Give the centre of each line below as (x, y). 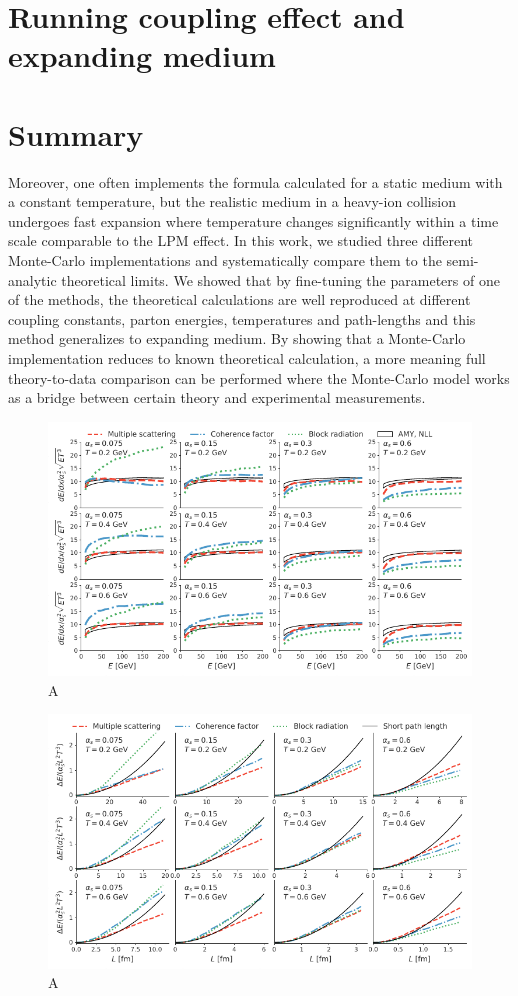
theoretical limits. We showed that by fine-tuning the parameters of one (280, 279)
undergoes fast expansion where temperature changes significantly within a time (253, 220)
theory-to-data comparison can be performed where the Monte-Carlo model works (259, 377)
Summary (76, 133)
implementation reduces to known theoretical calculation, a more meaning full (247, 358)
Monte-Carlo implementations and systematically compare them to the (225, 260)
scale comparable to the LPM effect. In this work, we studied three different (241, 240)
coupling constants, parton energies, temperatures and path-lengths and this (242, 318)
